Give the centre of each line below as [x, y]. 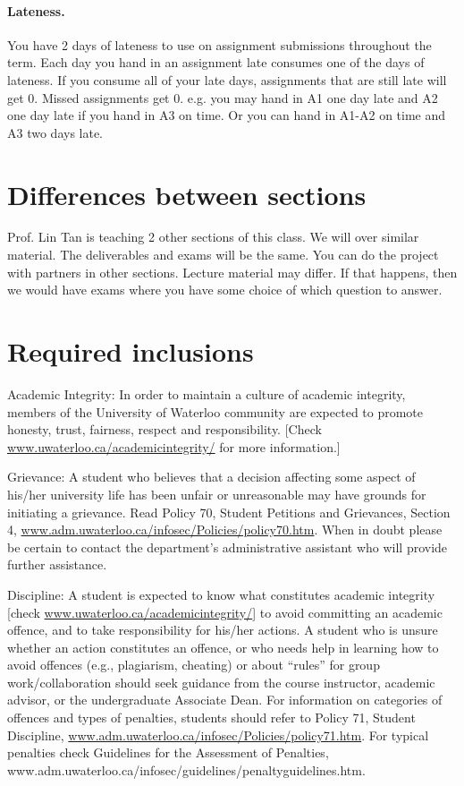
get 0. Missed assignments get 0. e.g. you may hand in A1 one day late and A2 [223, 97]
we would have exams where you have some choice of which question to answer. [225, 290]
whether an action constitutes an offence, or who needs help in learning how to [223, 647]
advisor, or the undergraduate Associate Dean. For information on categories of [225, 700]
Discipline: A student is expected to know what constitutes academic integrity [221, 594]
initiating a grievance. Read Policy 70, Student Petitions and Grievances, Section [229, 512]
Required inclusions [131, 351]
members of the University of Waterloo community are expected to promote [215, 411]
